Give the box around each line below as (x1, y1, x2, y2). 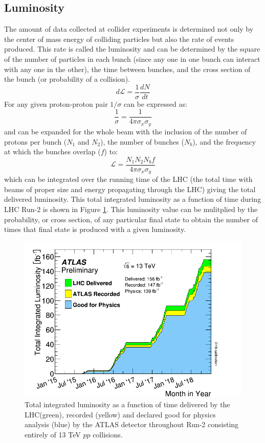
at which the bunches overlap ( (4, 146, 101, 157)
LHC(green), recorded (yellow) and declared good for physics (25, 409, 216, 419)
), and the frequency (192, 136, 256, 147)
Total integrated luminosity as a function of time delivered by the (25, 399, 230, 410)
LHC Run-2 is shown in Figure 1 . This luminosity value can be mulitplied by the (4, 204, 258, 215)
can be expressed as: (123, 98, 187, 109)
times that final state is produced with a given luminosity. (4, 224, 186, 235)
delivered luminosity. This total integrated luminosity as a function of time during (4, 194, 261, 204)
